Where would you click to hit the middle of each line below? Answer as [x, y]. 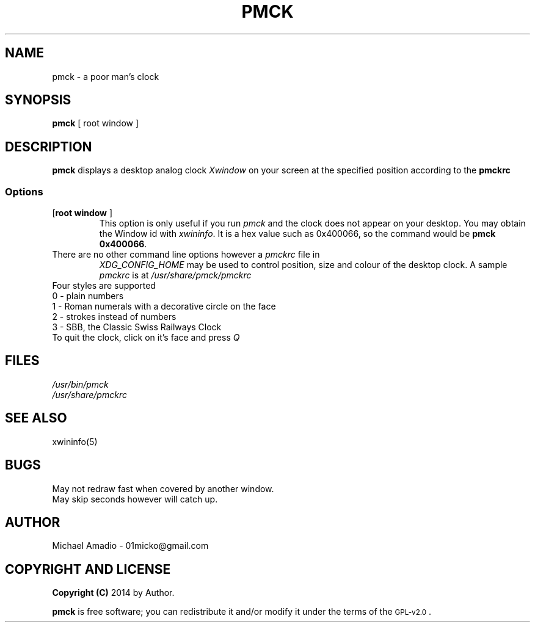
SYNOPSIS [38, 100]
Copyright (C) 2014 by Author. [113, 593]
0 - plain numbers [88, 296]
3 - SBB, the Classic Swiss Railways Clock [137, 327]
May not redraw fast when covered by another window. [163, 488]
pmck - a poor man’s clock [106, 76]
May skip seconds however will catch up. [135, 499]
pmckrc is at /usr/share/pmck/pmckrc [175, 275]
